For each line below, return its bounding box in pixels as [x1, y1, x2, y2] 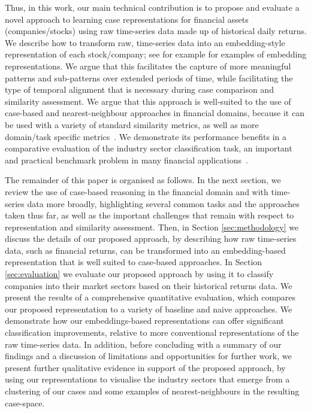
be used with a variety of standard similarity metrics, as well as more [5, 118, 259, 130]
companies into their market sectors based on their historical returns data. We [5, 279, 292, 291]
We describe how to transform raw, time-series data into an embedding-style [5, 36, 285, 48]
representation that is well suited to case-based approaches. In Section [5, 256, 262, 268]
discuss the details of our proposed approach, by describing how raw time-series [5, 232, 297, 245]
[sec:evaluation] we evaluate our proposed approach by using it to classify [5, 268, 274, 280]
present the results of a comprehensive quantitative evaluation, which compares [5, 291, 296, 303]
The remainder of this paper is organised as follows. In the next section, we [5, 174, 281, 186]
